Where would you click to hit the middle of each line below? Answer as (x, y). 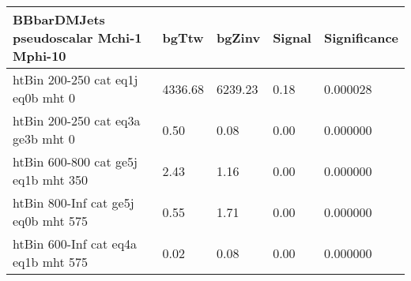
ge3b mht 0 (44, 139)
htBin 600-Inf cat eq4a (75, 244)
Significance (361, 37)
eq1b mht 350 (51, 180)
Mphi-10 (40, 56)
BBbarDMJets (59, 19)
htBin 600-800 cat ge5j (75, 161)
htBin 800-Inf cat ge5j (74, 202)
